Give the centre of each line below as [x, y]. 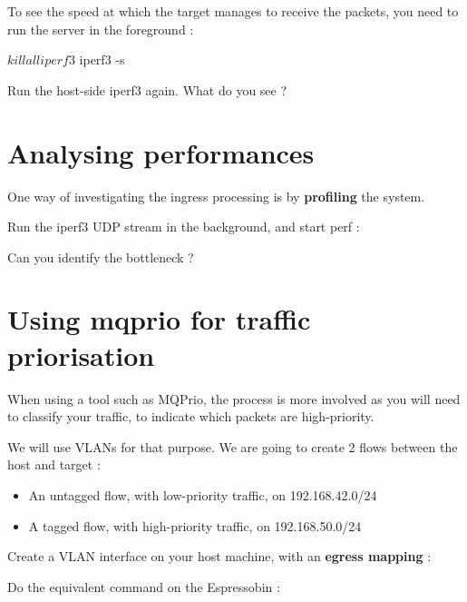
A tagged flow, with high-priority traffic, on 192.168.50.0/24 [195, 525]
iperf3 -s [102, 59]
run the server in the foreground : [101, 29]
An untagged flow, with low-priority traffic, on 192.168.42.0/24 [203, 494]
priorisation [81, 355]
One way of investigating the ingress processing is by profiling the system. [216, 196]
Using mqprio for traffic [159, 319]
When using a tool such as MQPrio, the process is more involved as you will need [234, 398]
